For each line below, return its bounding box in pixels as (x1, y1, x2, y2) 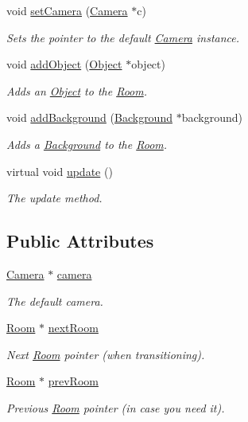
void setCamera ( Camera (6, 2, 128, 18)
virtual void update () (6, 162, 113, 179)
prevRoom (48, 373, 99, 389)
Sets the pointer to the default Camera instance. (6, 29, 240, 45)
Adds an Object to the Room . (6, 82, 148, 99)
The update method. (6, 190, 103, 206)
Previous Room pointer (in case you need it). (6, 399, 225, 416)
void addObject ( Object (6, 56, 122, 72)
